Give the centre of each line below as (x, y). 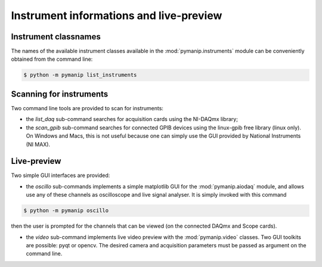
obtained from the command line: (52, 59)
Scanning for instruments (60, 94)
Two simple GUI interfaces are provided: (61, 175)
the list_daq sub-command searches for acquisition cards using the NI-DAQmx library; (132, 119)
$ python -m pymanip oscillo (66, 211)
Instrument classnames (56, 37)
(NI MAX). (38, 144)
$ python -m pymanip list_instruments (80, 75)
